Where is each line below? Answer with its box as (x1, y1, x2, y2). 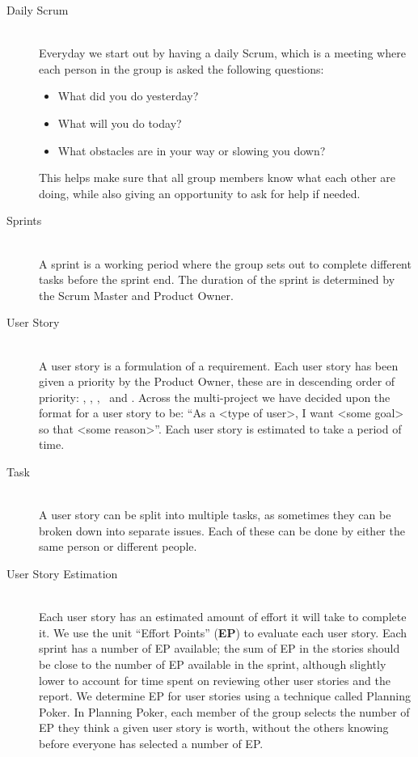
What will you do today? (57, 114, 182, 131)
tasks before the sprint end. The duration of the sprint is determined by (39, 271, 395, 288)
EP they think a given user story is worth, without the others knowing (39, 719, 389, 736)
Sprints (6, 212, 42, 229)
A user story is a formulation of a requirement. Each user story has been (39, 357, 399, 374)
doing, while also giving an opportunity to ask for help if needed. (39, 184, 361, 201)
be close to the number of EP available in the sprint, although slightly (39, 656, 386, 672)
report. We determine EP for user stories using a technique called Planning (39, 687, 412, 704)
